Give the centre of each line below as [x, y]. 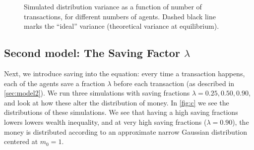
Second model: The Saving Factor [92, 53]
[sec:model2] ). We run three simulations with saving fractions [97, 93]
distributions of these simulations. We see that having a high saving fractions [121, 112]
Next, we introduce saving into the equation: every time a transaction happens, [125, 73]
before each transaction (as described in [174, 83]
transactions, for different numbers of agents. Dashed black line [120, 16]
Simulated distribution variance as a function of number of [113, 6]
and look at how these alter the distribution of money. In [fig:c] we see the [117, 102]
